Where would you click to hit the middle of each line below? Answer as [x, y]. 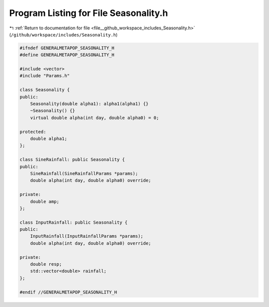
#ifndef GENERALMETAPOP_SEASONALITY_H [67, 48]
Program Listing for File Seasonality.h [89, 13]
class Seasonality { [45, 90]
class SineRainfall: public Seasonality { [72, 160]
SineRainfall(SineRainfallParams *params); [84, 173]
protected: [33, 132]
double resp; [46, 264]
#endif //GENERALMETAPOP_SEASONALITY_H [68, 292]
